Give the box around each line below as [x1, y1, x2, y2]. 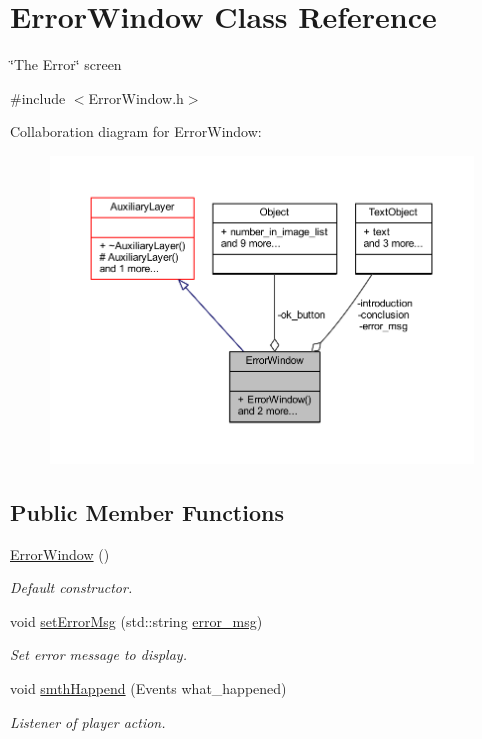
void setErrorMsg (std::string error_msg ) [10, 610, 263, 631]
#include [10, 87, 66, 108]
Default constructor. [10, 577, 133, 598]
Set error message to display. [10, 644, 187, 665]
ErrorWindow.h [88, 87, 184, 108]
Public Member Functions [10, 496, 284, 527]
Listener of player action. [10, 711, 166, 732]
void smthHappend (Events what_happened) [10, 678, 287, 699]
